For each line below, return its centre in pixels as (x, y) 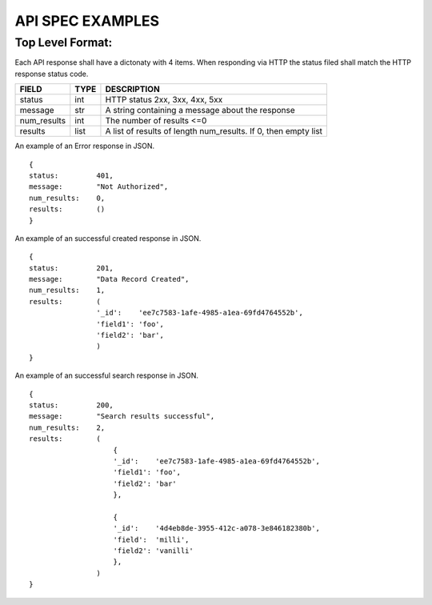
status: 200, (71, 405)
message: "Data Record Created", (109, 279)
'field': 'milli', (151, 539)
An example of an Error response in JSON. (85, 146)
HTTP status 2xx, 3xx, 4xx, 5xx (164, 100)
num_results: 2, (67, 427)
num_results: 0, (67, 198)
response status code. (52, 74)
